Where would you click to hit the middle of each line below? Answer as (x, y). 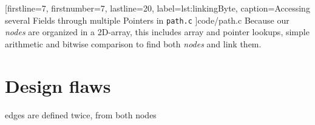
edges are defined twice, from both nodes (81, 114)
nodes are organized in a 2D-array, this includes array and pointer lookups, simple (157, 32)
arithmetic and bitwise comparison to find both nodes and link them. (133, 43)
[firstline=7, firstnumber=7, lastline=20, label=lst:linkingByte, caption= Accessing (157, 8)
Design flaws (58, 85)
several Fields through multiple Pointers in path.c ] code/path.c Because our (147, 20)
